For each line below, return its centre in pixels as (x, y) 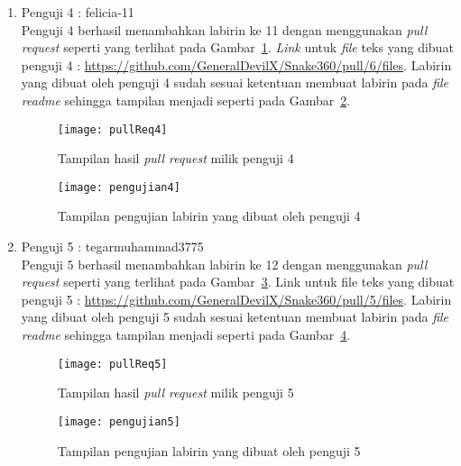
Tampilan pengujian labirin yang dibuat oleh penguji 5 (209, 450)
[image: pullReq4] (112, 129)
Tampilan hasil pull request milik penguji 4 (175, 158)
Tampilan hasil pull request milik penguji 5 (175, 393)
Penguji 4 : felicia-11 (78, 12)
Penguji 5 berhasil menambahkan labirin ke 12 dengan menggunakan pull (224, 264)
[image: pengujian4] (119, 187)
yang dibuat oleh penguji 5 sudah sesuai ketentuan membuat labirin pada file (235, 317)
